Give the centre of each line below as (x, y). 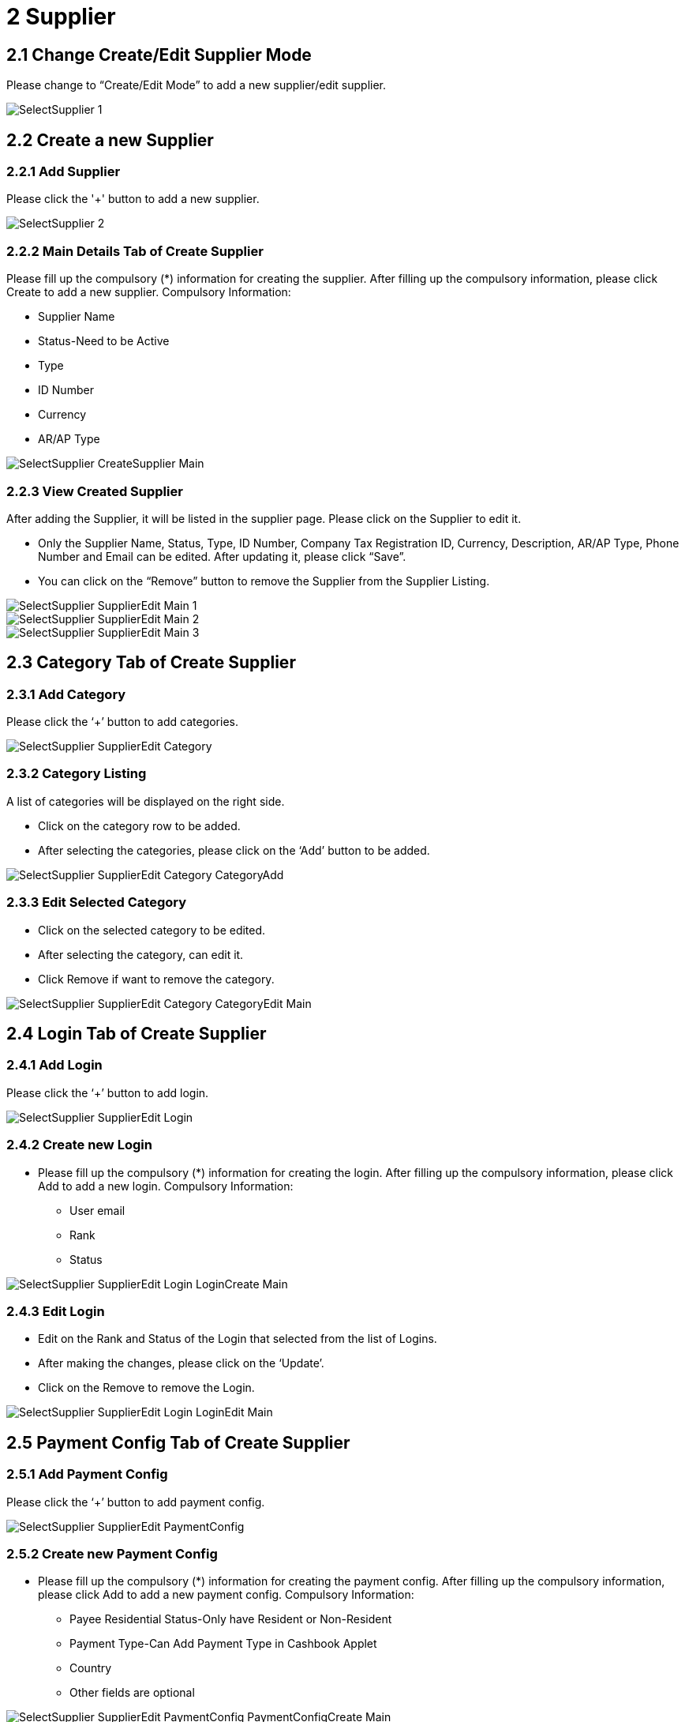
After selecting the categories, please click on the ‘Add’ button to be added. (234, 850)
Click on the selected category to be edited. (152, 930)
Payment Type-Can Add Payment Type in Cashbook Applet (223, 1644)
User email (97, 1210)
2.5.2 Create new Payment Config (112, 1553)
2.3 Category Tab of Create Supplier (151, 663)
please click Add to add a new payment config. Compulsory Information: (226, 1595)
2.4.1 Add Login (54, 1065)
